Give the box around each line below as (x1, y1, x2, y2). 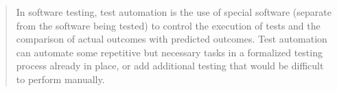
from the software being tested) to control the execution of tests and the (16, 18, 321, 32)
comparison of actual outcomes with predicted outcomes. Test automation (16, 32, 327, 46)
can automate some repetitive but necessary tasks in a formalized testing (16, 45, 323, 59)
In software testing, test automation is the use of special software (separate (16, 5, 332, 19)
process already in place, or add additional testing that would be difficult (16, 58, 324, 73)
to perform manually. (16, 71, 105, 86)
